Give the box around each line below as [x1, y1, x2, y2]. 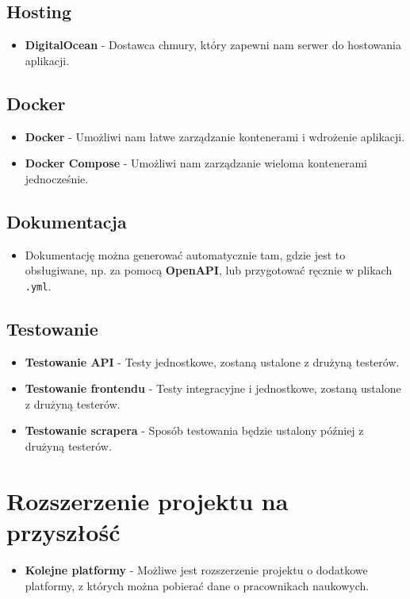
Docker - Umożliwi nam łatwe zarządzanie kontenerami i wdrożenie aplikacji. [25, 128, 405, 144]
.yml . [25, 277, 52, 294]
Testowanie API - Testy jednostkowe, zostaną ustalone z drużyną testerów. [25, 353, 400, 370]
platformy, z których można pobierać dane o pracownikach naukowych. [25, 577, 370, 593]
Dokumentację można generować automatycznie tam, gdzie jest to [25, 246, 346, 263]
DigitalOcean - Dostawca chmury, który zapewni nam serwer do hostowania [25, 36, 401, 53]
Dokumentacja [6, 209, 127, 233]
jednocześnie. [25, 170, 89, 186]
